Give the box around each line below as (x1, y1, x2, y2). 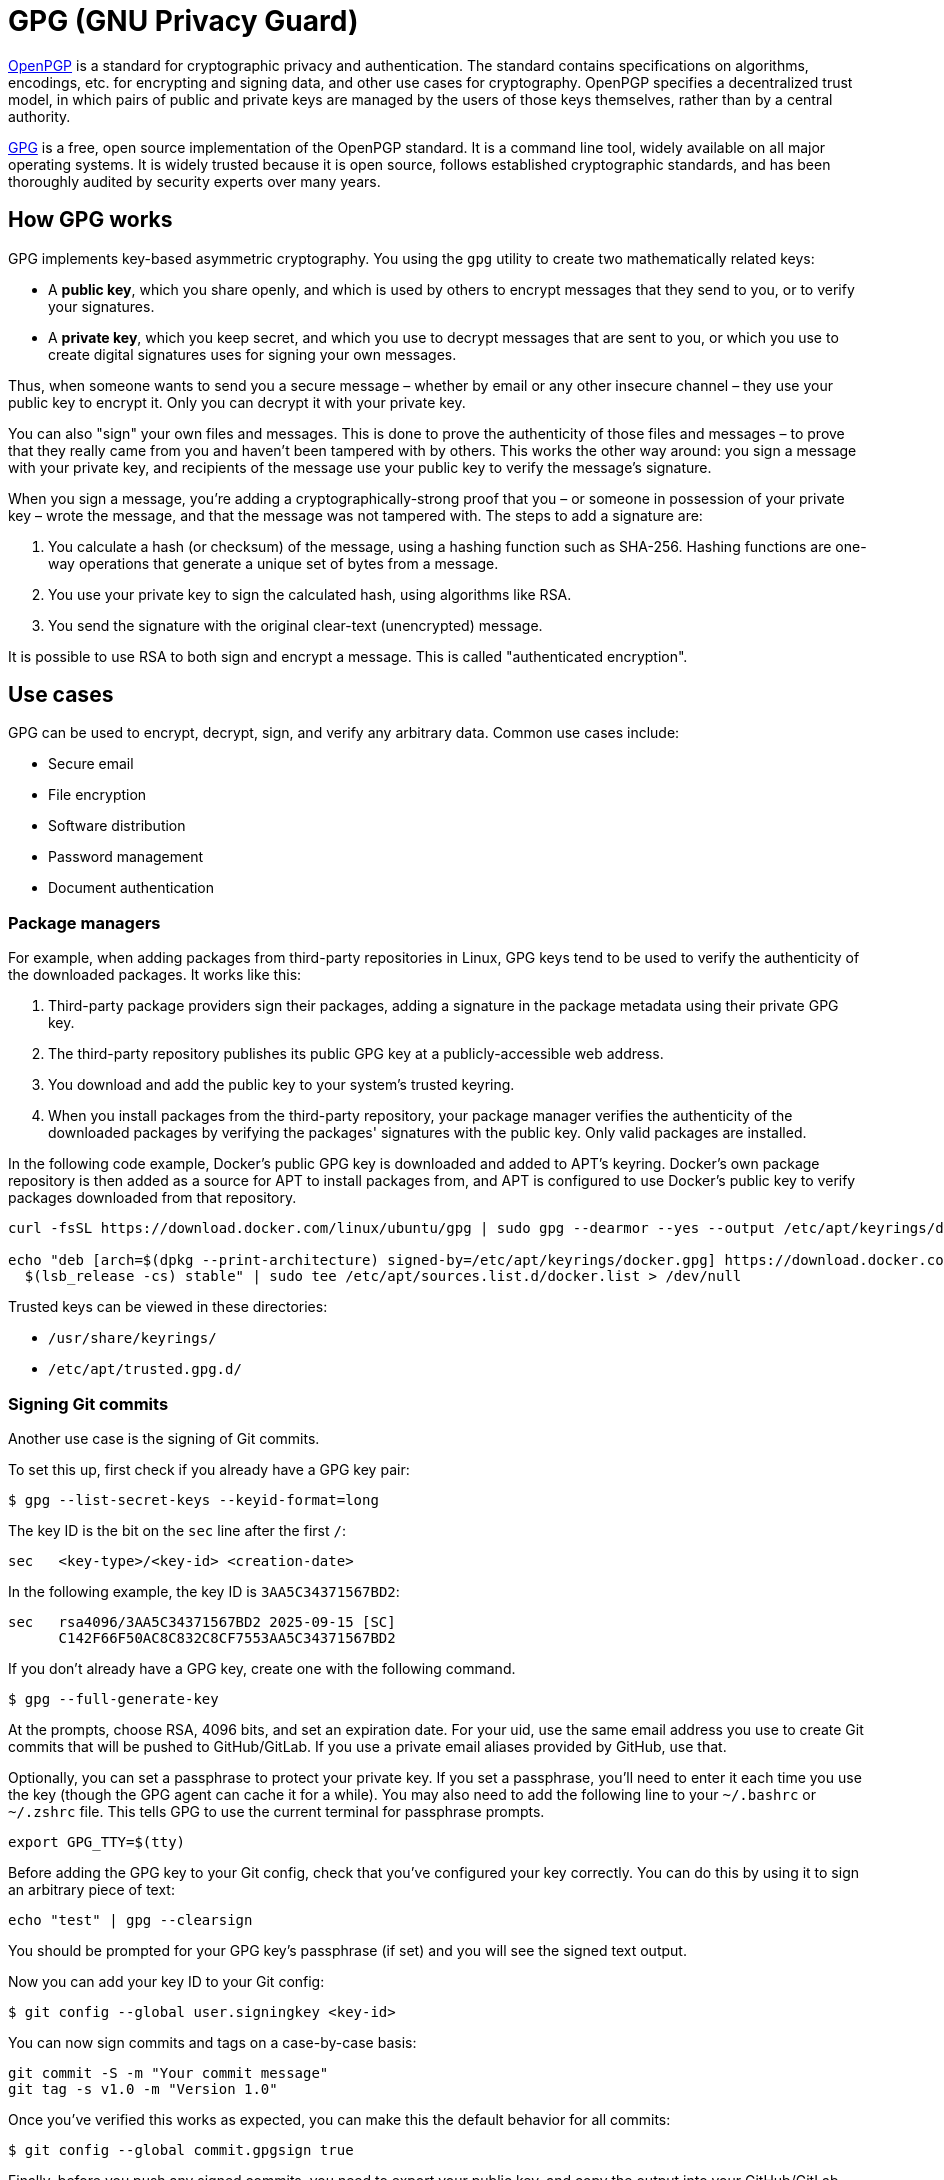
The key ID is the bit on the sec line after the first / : (8, 1521, 346, 1539)
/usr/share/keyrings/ (48, 1330, 217, 1347)
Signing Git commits (8, 1393, 169, 1414)
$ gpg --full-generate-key (8, 1690, 219, 1707)
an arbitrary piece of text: (8, 1880, 175, 1898)
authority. (8, 107, 71, 125)
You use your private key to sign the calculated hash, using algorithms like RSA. (48, 585, 572, 603)
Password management (48, 848, 204, 866)
